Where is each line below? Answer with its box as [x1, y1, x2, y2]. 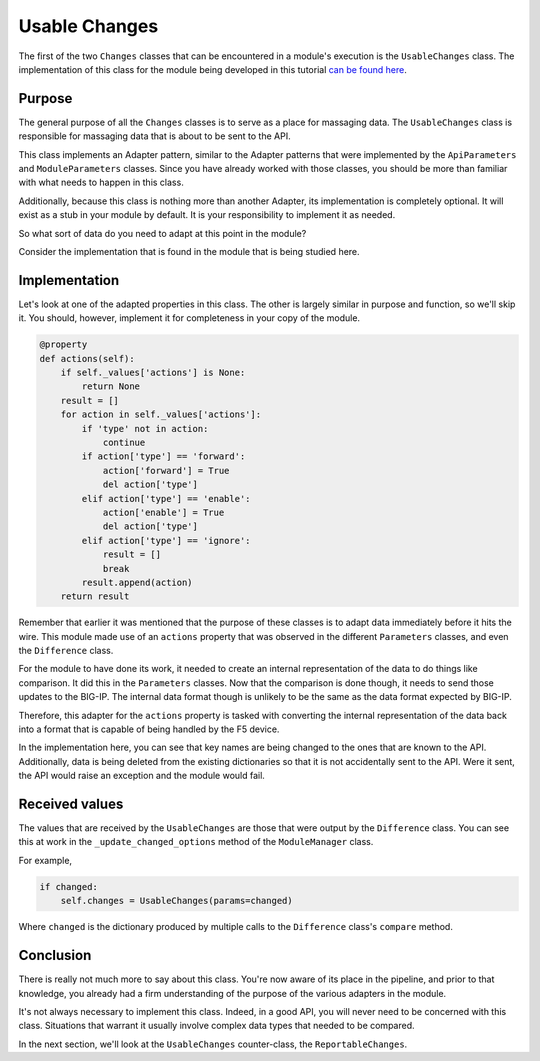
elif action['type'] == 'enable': [81, 493, 251, 504]
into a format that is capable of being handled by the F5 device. [18, 723, 280, 735]
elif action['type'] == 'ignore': [81, 535, 251, 546]
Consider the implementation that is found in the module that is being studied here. [18, 245, 360, 257]
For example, [18, 854, 73, 866]
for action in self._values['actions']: [60, 409, 262, 420]
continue [102, 436, 146, 448]
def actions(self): [39, 353, 135, 364]
